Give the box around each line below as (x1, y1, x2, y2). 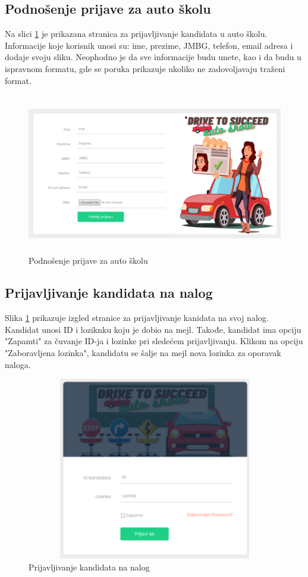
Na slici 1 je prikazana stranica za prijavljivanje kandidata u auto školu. (5, 27, 268, 40)
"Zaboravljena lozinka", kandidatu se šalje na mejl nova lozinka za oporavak (5, 346, 281, 358)
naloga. (5, 358, 31, 370)
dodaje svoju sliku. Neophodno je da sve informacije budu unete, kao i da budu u (5, 51, 301, 63)
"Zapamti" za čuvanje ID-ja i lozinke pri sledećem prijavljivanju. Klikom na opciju (5, 335, 303, 347)
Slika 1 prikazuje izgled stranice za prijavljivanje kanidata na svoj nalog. (5, 311, 269, 324)
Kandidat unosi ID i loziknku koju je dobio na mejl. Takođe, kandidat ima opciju (5, 323, 301, 335)
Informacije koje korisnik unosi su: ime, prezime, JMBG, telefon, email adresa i (5, 39, 293, 51)
